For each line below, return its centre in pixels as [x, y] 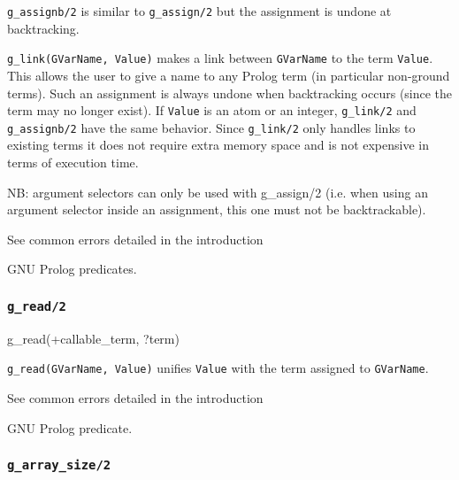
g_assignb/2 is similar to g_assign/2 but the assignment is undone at [199, 11]
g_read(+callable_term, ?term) [93, 338]
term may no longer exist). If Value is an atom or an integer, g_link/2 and [212, 110]
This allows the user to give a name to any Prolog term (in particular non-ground [229, 75]
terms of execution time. [73, 162]
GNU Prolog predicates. [72, 269]
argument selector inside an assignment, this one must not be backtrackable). [217, 209]
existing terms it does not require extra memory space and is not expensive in [218, 145]
